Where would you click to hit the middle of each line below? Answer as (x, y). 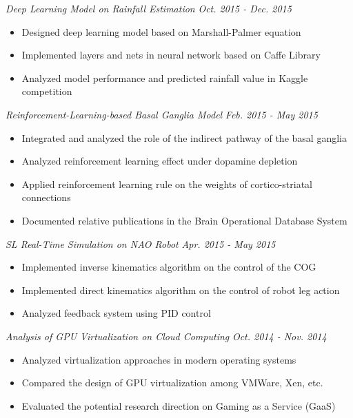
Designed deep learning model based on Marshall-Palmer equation (161, 31)
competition (47, 91)
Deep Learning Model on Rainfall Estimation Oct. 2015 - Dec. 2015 (149, 8)
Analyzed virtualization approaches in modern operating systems (159, 359)
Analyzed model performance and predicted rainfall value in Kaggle (165, 77)
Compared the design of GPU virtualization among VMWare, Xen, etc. (172, 383)
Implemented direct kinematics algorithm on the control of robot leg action (181, 290)
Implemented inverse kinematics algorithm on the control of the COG (169, 267)
